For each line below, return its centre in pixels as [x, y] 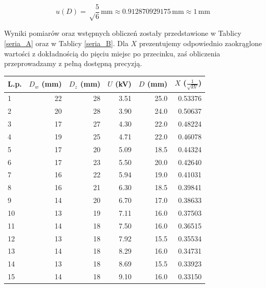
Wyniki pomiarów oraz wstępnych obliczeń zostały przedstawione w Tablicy [123, 33]
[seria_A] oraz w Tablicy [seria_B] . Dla [66, 43]
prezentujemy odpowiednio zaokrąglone [200, 43]
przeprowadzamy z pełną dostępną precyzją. [73, 63]
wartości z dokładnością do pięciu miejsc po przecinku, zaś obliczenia [112, 53]
